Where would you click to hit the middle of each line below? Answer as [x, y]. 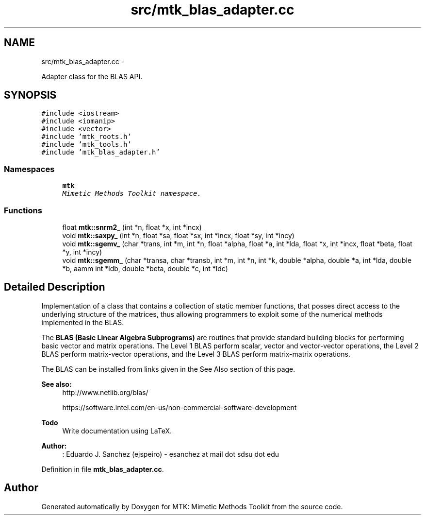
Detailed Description [55, 287]
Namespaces [29, 169]
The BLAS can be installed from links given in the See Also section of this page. [168, 369]
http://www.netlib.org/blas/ [105, 392]
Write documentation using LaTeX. [117, 431]
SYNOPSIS [30, 95]
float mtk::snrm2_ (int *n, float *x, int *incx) [132, 227]
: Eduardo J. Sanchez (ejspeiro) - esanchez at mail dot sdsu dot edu [171, 454]
